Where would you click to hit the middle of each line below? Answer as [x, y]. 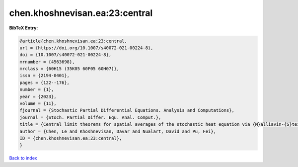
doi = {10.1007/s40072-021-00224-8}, [66, 55]
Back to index [23, 158]
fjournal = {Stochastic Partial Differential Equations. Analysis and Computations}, [127, 110]
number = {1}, [37, 90]
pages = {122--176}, [44, 83]
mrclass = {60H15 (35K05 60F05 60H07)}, [69, 69]
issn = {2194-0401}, [44, 76]
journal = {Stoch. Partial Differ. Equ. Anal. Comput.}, [90, 117]
